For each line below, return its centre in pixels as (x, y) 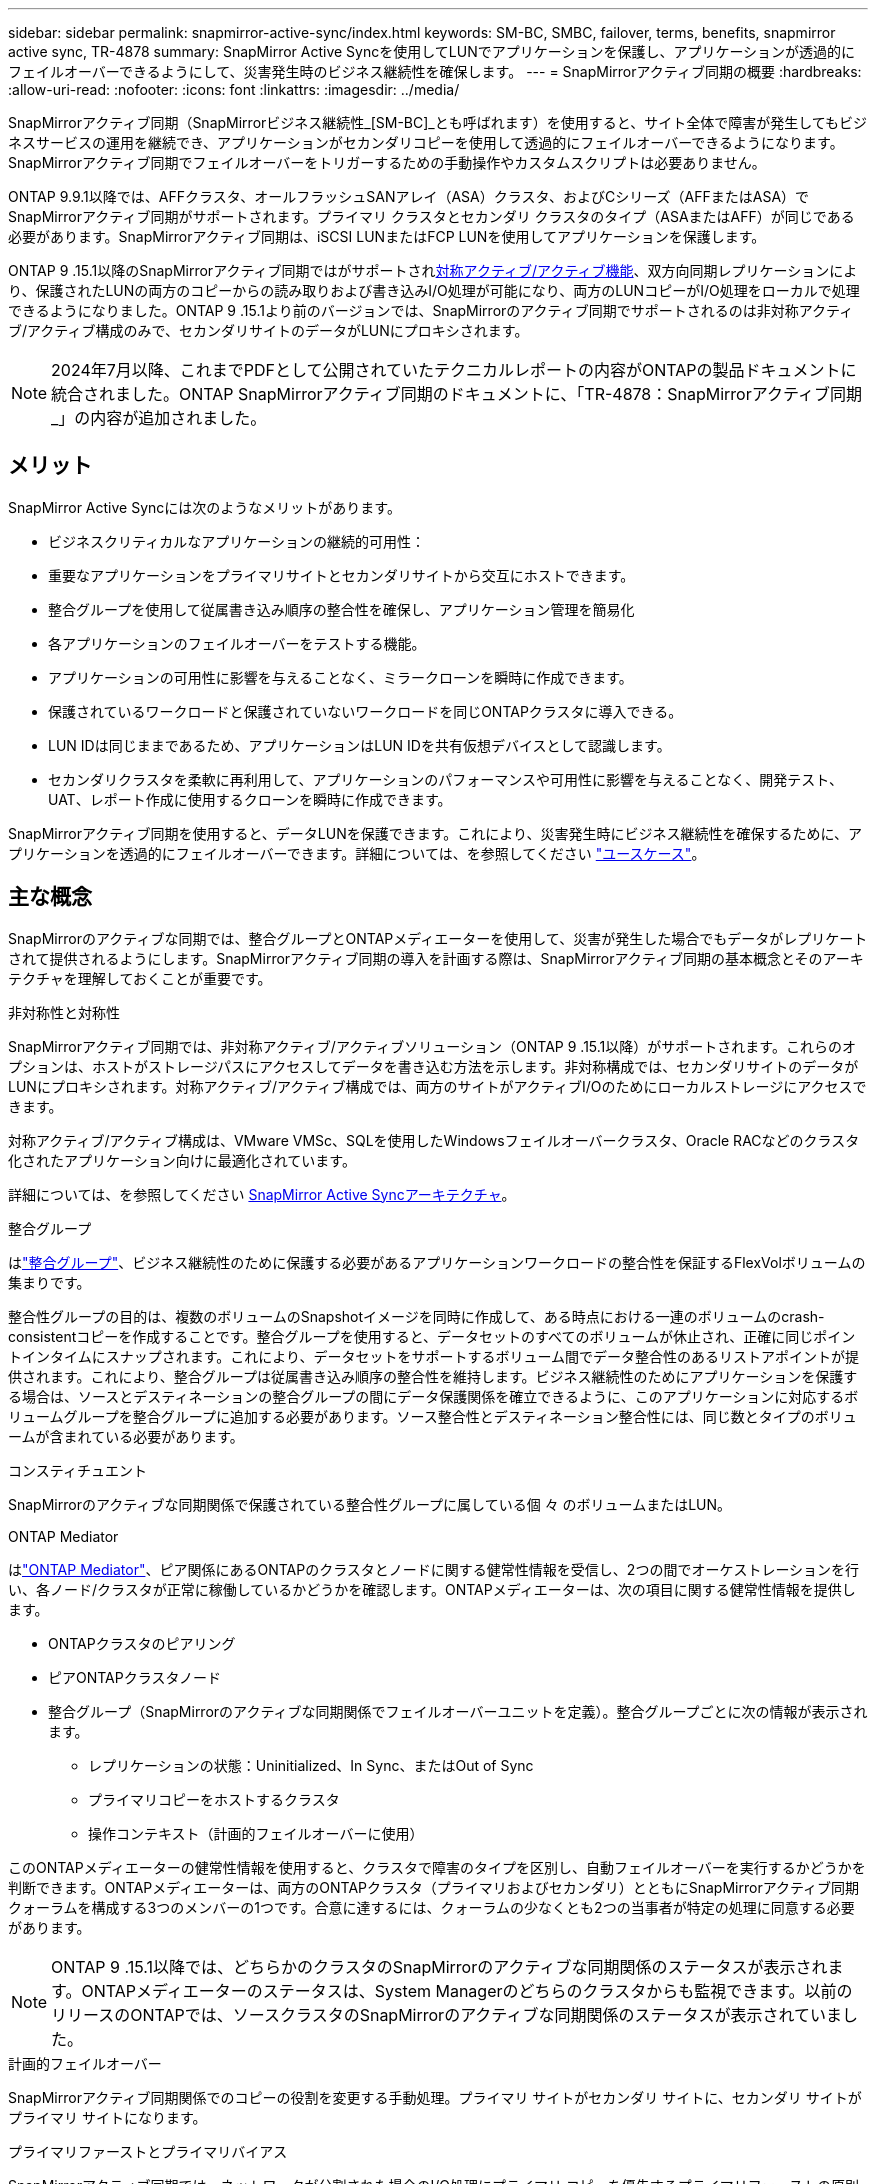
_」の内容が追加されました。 (159, 418)
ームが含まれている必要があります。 (126, 1436)
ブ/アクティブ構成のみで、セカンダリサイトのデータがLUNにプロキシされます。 (268, 330)
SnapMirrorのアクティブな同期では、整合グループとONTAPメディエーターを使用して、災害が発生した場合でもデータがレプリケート (438, 938)
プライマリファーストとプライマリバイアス (148, 2151)
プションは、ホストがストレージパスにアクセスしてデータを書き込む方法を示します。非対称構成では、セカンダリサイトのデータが (433, 1066)
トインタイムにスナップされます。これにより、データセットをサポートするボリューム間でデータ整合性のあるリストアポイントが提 (434, 1356)
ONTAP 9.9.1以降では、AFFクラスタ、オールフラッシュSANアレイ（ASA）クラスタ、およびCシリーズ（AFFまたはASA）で (409, 196)
